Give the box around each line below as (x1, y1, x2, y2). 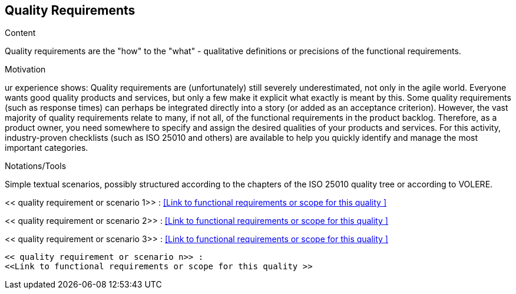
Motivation (5, 64, 46, 75)
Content (5, 28, 36, 38)
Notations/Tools (5, 161, 67, 171)
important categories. (5, 143, 88, 153)
